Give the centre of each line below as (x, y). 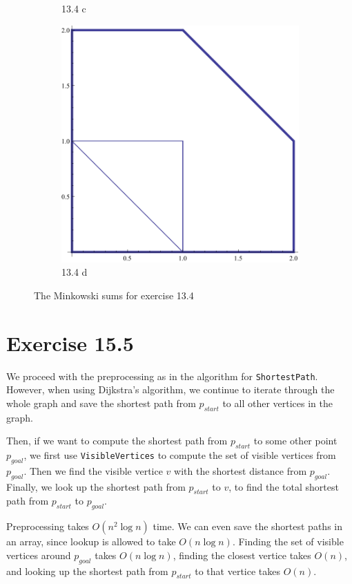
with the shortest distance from (241, 470)
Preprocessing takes (48, 526)
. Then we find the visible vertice (93, 470)
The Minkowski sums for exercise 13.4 (114, 295)
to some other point (295, 441)
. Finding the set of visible (288, 541)
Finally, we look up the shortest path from (96, 486)
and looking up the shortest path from (87, 571)
